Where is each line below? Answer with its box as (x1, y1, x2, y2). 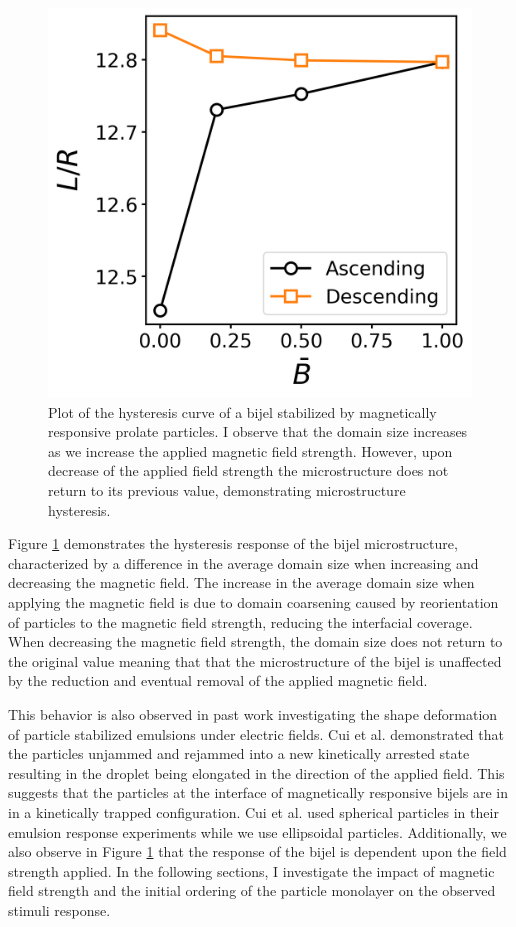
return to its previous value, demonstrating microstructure (48, 480, 406, 501)
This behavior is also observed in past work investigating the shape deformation (8, 703, 498, 724)
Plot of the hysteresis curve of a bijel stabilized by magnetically (48, 401, 437, 422)
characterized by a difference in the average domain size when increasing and (8, 552, 479, 573)
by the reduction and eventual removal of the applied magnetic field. (8, 670, 428, 691)
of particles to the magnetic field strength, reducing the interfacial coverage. (8, 611, 473, 632)
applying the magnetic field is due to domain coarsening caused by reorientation (8, 591, 499, 612)
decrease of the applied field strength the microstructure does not (48, 460, 449, 481)
